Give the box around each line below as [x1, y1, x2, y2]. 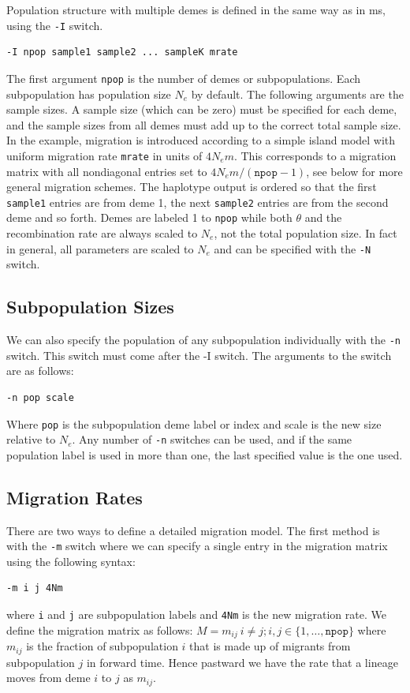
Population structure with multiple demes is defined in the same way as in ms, [6, 2, 386, 17]
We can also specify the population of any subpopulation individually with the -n [6, 332, 401, 348]
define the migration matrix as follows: [6, 621, 193, 638]
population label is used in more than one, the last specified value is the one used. [6, 446, 403, 463]
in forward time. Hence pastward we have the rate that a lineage [86, 654, 398, 670]
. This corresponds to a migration [233, 147, 397, 163]
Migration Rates [6, 485, 143, 509]
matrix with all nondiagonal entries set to [6, 163, 207, 179]
